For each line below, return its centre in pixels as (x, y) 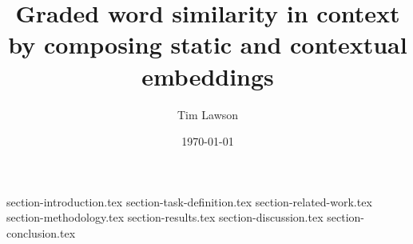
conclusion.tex (41, 232)
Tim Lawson (208, 114)
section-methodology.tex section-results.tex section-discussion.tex (165, 217)
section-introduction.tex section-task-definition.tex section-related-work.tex (189, 201)
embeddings (208, 76)
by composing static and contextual (208, 44)
